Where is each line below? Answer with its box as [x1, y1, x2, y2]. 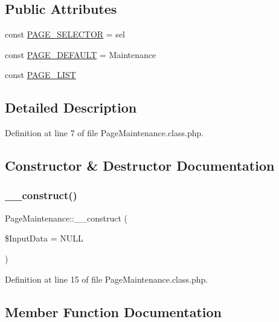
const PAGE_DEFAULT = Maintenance [5, 48, 156, 61]
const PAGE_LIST [5, 68, 76, 81]
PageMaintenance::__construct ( [5, 211, 127, 224]
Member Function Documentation [5, 302, 222, 321]
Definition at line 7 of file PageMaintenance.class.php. [5, 126, 204, 139]
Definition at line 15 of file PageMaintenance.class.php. [5, 272, 208, 285]
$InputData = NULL [5, 232, 83, 245]
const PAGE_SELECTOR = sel [5, 28, 125, 41]
